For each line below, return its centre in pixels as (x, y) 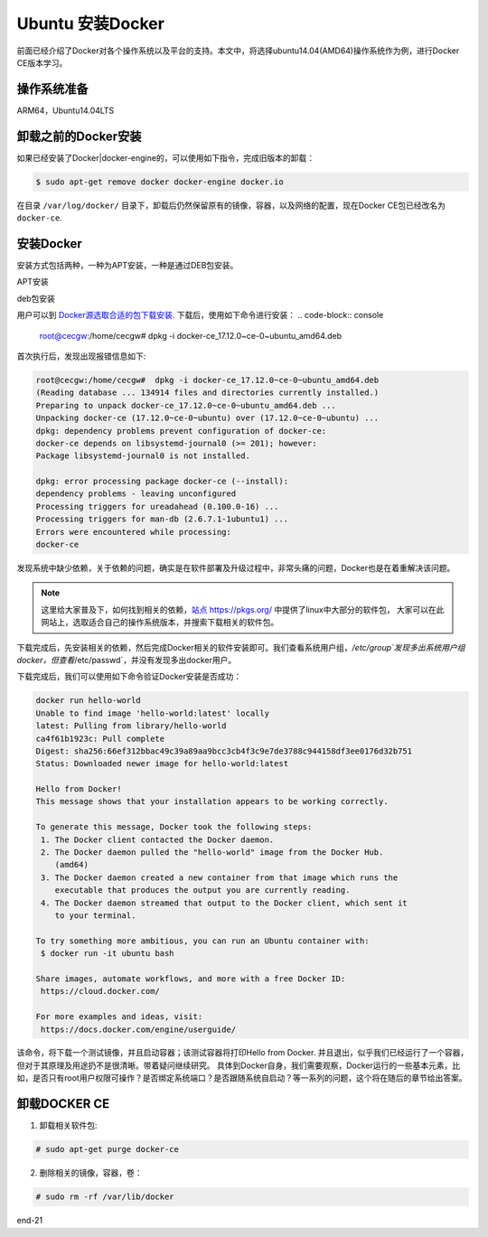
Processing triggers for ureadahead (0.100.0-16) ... (157, 506)
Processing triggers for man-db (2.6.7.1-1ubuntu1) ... (162, 519)
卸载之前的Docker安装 (79, 136)
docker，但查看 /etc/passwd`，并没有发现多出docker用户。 (127, 660)
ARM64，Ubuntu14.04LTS (66, 110)
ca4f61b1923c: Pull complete (100, 738)
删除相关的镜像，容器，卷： (91, 1173)
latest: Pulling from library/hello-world (131, 726)
